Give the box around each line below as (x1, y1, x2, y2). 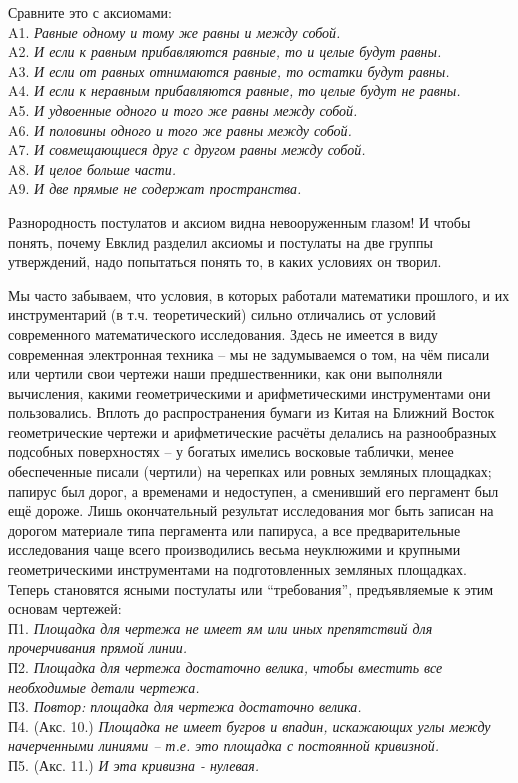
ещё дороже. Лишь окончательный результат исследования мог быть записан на (8, 500, 494, 521)
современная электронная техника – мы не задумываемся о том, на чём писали (8, 343, 490, 364)
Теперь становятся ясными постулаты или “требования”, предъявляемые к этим (8, 578, 494, 599)
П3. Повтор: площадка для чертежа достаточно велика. (8, 696, 362, 717)
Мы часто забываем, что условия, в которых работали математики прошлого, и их (8, 284, 510, 305)
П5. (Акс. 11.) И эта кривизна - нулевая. (8, 754, 260, 775)
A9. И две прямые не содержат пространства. (8, 178, 302, 199)
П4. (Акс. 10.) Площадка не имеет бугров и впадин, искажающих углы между (8, 715, 491, 736)
